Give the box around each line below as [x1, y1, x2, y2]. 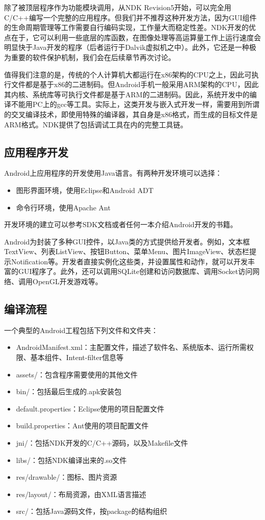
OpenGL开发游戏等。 [32, 276, 102, 287]
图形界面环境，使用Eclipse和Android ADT [16, 184, 154, 195]
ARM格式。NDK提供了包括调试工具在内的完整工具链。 [4, 119, 188, 129]
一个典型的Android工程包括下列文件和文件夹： [4, 324, 158, 335]
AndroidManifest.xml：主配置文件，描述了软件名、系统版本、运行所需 [16, 342, 247, 352]
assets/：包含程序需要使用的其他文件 [16, 369, 138, 379]
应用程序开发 [4, 144, 68, 159]
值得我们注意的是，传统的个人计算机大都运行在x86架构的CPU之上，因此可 [4, 69, 252, 79]
